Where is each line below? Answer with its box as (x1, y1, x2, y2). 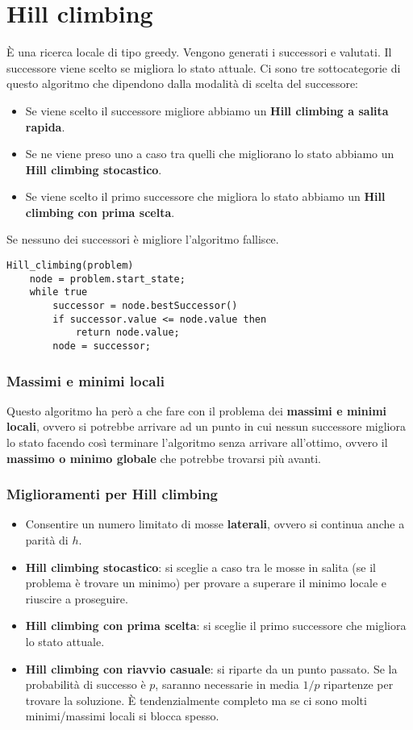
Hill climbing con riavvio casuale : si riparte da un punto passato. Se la (25, 660, 398, 677)
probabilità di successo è (25, 676, 146, 693)
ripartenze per (323, 676, 394, 693)
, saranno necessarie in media (155, 676, 299, 693)
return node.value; (75, 327, 180, 339)
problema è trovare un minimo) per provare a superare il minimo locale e (25, 574, 386, 591)
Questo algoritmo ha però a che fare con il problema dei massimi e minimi (6, 402, 387, 419)
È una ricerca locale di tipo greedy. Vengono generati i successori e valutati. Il (6, 44, 392, 60)
